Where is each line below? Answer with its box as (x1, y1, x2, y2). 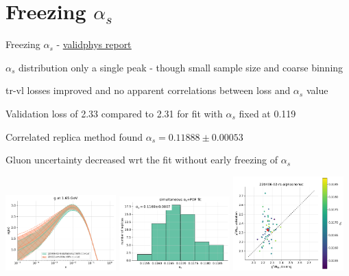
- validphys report (56, 37, 132, 51)
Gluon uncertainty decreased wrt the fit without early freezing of (5, 152, 278, 167)
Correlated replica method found (5, 129, 143, 143)
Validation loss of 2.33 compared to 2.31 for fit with (5, 106, 223, 120)
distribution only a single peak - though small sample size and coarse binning (19, 60, 344, 74)
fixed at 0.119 (239, 106, 296, 120)
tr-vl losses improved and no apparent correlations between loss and (5, 83, 291, 97)
